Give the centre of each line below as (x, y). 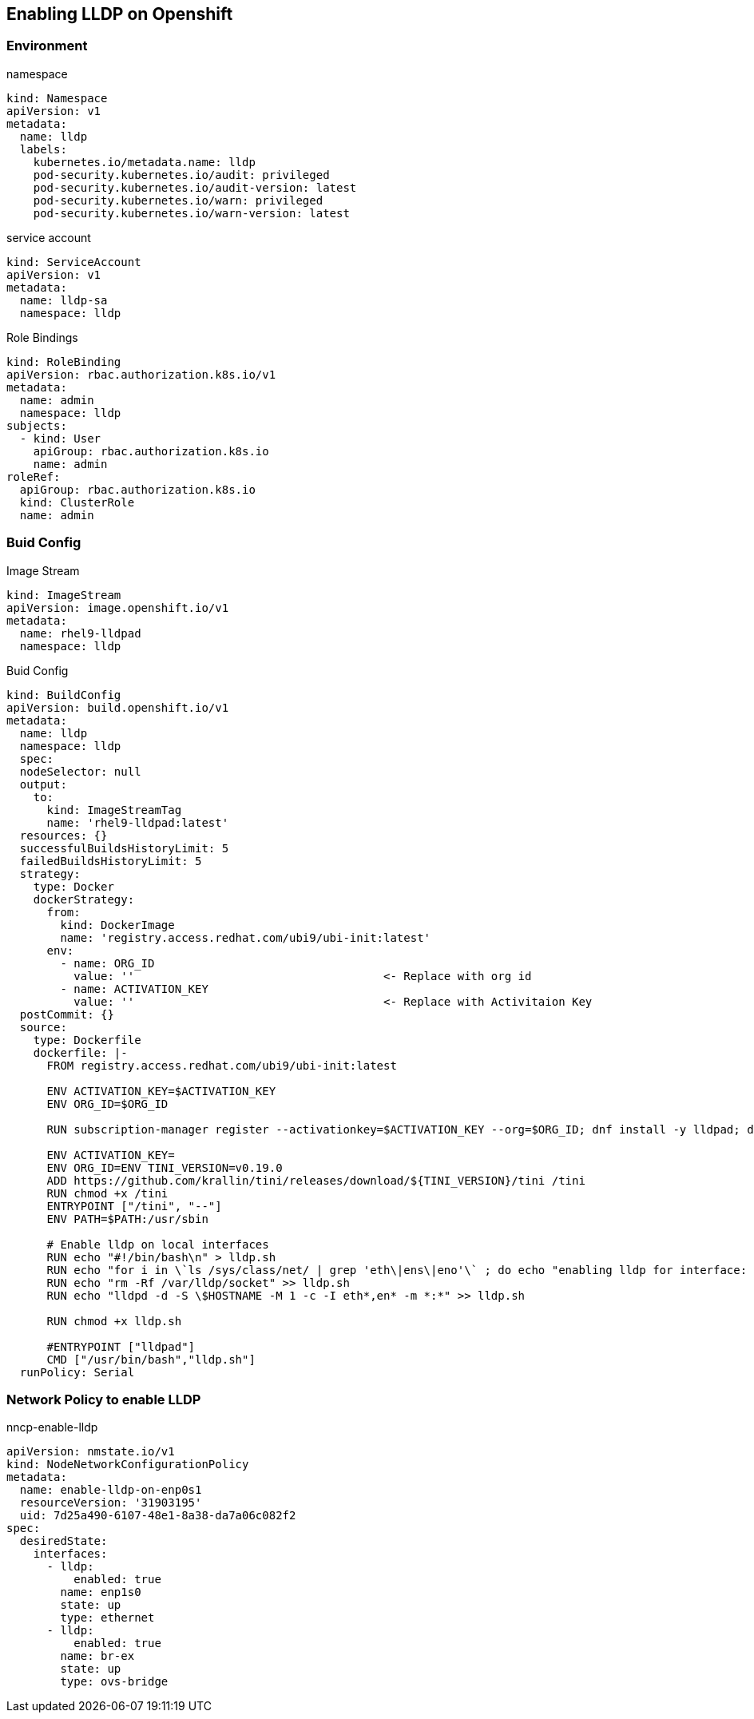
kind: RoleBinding (64, 361)
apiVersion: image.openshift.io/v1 (118, 607)
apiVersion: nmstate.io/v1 (91, 1452)
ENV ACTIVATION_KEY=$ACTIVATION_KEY (161, 1091)
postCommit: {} (67, 1014)
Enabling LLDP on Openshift (120, 14)
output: (43, 784)
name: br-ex (97, 1656)
